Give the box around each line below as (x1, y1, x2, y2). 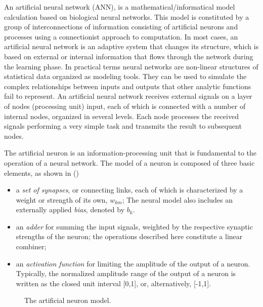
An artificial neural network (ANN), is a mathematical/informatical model (4, 2, 235, 12)
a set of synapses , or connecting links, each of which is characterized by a (16, 184, 243, 195)
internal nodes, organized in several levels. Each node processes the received (4, 110, 239, 121)
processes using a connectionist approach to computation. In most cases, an (4, 31, 238, 42)
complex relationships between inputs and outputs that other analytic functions (4, 81, 251, 91)
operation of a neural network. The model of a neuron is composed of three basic (4, 157, 255, 168)
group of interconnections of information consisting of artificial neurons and (4, 21, 238, 32)
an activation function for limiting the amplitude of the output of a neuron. (16, 258, 250, 268)
